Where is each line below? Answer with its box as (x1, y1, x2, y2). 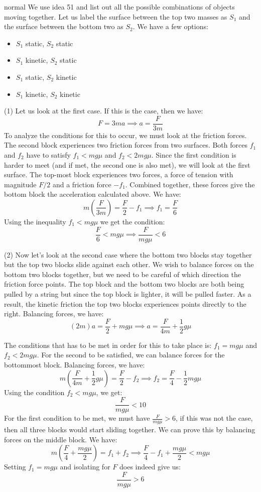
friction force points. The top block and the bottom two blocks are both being (4, 279, 244, 289)
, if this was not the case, (176, 413, 253, 423)
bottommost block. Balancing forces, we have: (4, 359, 145, 370)
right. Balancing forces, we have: (4, 308, 104, 319)
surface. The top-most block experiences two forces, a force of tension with (4, 169, 233, 180)
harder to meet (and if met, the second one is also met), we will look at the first (4, 159, 250, 170)
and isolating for (60, 461, 110, 472)
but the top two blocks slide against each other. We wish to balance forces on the (4, 259, 254, 270)
